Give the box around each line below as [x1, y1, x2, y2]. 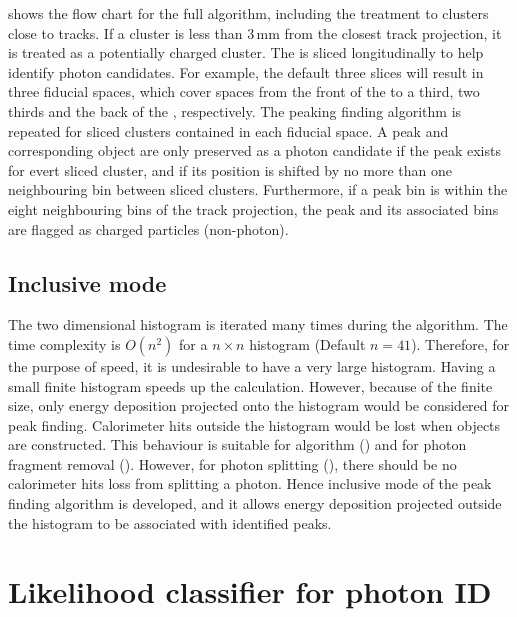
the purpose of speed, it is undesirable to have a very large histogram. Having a [8, 355, 496, 376]
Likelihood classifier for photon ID [8, 571, 492, 612]
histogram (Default [249, 333, 366, 354]
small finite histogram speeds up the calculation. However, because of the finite [8, 375, 493, 396]
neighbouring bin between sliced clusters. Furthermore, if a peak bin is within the [8, 179, 508, 200]
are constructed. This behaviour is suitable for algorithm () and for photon [8, 434, 467, 455]
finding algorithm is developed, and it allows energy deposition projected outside [8, 493, 502, 514]
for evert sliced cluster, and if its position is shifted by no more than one [8, 159, 452, 180]
